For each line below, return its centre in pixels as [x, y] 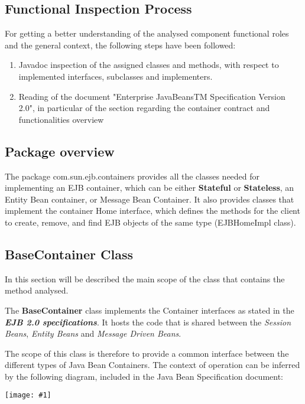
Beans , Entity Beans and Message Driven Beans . [93, 333]
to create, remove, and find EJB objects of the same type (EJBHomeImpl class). [150, 222]
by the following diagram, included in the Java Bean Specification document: [144, 376]
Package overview [60, 151]
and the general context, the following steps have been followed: [120, 45]
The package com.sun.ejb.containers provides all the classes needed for [132, 176]
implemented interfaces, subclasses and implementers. [116, 76]
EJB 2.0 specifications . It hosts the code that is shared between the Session [148, 322]
